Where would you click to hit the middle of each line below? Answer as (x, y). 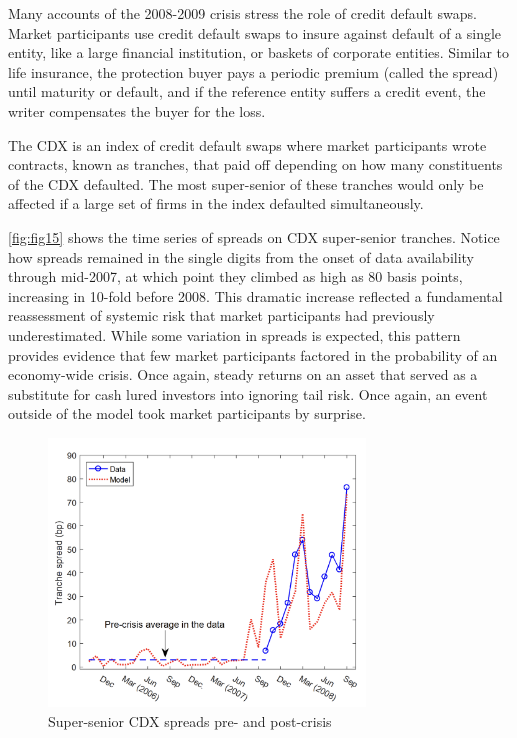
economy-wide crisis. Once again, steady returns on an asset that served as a (243, 374)
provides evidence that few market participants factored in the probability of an (253, 354)
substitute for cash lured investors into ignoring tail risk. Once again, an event (248, 393)
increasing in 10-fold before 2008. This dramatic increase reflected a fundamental (255, 295)
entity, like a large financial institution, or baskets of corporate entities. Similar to (259, 52)
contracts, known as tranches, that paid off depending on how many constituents (255, 164)
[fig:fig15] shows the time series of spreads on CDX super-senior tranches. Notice (254, 236)
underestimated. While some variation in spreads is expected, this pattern (234, 334)
